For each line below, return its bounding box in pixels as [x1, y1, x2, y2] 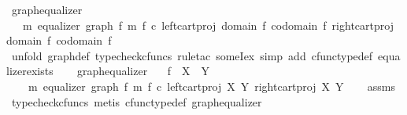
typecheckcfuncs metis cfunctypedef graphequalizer [11, 93, 262, 110]
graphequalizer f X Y [77, 63, 210, 79]
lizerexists [6, 63, 54, 79]
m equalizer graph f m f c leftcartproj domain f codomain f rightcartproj [22, 16, 394, 33]
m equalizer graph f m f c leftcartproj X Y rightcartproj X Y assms [28, 77, 396, 94]
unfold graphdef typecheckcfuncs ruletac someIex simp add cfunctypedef [11, 47, 373, 63]
